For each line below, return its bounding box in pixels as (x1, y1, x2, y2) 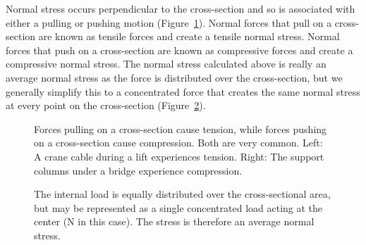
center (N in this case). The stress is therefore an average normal (34, 214, 315, 229)
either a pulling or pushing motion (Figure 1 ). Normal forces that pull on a (6, 15, 332, 30)
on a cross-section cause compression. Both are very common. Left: (34, 135, 323, 150)
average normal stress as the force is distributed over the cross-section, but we (6, 70, 343, 84)
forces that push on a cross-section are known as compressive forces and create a (6, 42, 353, 57)
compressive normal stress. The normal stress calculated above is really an (6, 56, 327, 71)
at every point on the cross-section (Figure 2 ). (6, 98, 206, 113)
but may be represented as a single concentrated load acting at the (34, 200, 323, 215)
